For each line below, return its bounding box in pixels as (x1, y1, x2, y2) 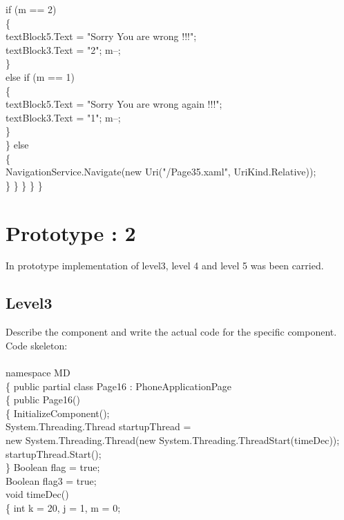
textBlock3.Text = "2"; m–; (6, 42, 121, 57)
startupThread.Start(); (6, 446, 102, 461)
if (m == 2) (6, 2, 57, 16)
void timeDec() (6, 487, 69, 501)
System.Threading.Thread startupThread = (6, 419, 191, 434)
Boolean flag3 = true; (6, 473, 97, 488)
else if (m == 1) (6, 69, 75, 84)
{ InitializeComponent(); (6, 405, 110, 420)
